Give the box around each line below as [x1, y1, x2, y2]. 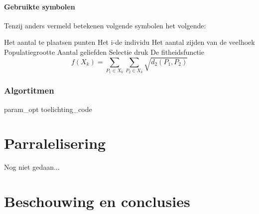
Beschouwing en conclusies [4, 191, 190, 212]
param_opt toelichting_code [4, 104, 92, 114]
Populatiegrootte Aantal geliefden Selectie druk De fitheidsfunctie [4, 46, 204, 57]
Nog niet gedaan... [4, 162, 60, 172]
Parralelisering [4, 133, 106, 153]
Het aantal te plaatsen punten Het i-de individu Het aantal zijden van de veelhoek [4, 37, 255, 47]
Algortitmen [4, 84, 54, 97]
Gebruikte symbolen [4, 1, 75, 11]
